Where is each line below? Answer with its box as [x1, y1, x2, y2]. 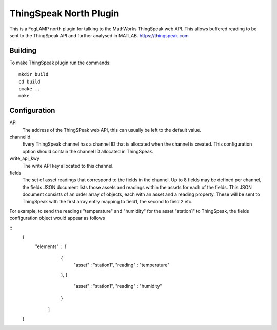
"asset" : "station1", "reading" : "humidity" [73, 283, 162, 290]
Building [9, 46, 37, 55]
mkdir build [18, 72, 49, 77]
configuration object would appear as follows [9, 215, 105, 221]
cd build [18, 78, 41, 85]
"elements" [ [35, 243, 67, 250]
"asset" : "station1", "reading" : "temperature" [73, 262, 170, 269]
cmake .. [18, 86, 41, 92]
